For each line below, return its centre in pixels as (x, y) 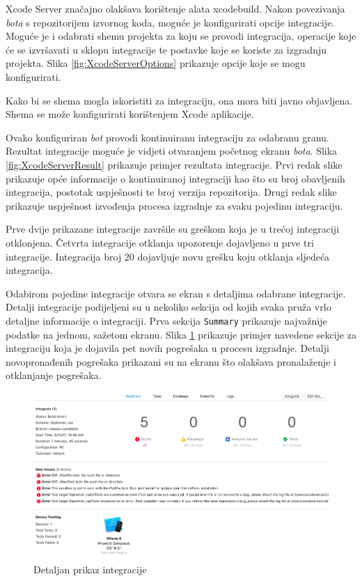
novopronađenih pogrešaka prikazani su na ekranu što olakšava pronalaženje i (171, 361)
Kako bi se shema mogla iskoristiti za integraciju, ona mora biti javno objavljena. (179, 100)
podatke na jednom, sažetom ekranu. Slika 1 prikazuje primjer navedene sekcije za (181, 334)
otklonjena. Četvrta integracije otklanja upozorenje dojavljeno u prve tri (160, 242)
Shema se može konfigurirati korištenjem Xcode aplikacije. (130, 114)
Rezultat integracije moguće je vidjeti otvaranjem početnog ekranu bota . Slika (172, 151)
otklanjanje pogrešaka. (54, 375)
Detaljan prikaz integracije (90, 569)
